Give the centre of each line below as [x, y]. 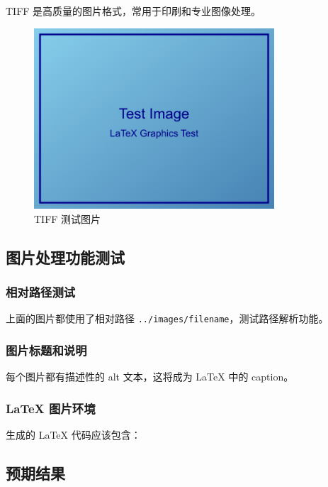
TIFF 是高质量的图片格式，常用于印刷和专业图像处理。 [134, 11]
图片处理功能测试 [65, 257]
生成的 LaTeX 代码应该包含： [73, 434]
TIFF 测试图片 [68, 218]
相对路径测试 [41, 291]
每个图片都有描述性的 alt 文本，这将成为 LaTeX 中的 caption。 [150, 377]
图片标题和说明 [46, 350]
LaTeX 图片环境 [51, 408]
